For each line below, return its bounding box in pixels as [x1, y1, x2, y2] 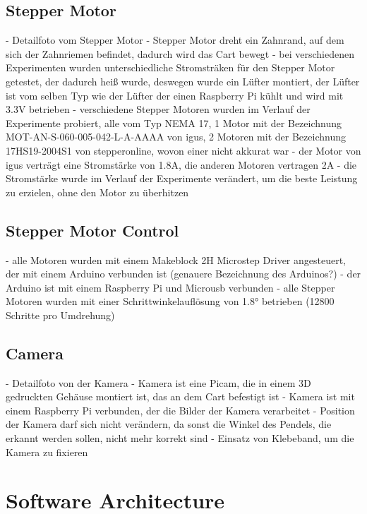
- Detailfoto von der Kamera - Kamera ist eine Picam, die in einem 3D [6, 375, 311, 390]
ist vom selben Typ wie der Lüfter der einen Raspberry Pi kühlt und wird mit [6, 88, 344, 102]
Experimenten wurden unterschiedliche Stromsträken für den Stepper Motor [6, 60, 335, 75]
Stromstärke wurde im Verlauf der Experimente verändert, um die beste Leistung [6, 171, 358, 186]
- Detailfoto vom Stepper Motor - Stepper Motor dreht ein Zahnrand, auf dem [6, 32, 344, 47]
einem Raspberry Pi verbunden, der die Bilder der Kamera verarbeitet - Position [6, 402, 355, 417]
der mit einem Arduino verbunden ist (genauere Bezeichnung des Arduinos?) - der [6, 266, 361, 281]
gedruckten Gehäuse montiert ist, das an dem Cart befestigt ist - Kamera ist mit [6, 389, 355, 404]
